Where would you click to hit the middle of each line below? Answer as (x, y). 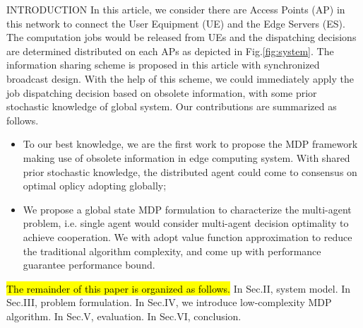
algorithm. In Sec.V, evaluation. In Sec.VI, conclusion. (124, 316)
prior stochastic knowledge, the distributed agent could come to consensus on (190, 171)
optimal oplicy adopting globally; (95, 186)
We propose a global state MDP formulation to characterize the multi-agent (187, 209)
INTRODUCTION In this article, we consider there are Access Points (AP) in (176, 9)
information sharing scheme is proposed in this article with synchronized (163, 65)
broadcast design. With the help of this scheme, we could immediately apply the (180, 78)
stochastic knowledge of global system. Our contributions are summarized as (172, 106)
